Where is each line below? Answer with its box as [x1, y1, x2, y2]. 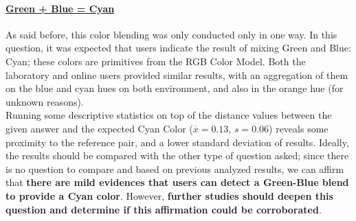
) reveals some [269, 121, 329, 135]
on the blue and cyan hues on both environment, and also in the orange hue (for [5, 81, 344, 95]
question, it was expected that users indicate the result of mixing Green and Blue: [5, 40, 351, 55]
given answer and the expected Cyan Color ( [5, 121, 193, 135]
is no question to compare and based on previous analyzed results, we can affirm [5, 161, 344, 176]
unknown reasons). [5, 94, 84, 108]
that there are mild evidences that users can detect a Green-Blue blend [5, 175, 349, 189]
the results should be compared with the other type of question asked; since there [5, 148, 349, 163]
